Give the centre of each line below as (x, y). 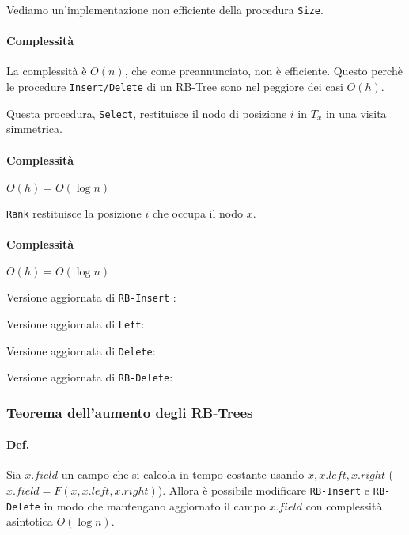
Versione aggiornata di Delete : (81, 350)
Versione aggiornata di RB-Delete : (90, 377)
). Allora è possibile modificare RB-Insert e (264, 490)
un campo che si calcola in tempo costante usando (183, 474)
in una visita (356, 113)
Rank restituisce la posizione (74, 212)
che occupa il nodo (198, 212)
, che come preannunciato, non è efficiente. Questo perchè (263, 71)
